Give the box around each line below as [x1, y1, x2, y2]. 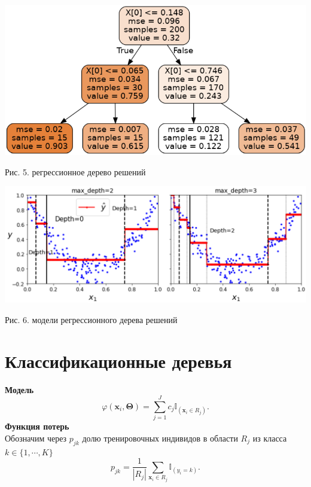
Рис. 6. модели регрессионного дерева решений [5, 313, 178, 325]
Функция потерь [5, 420, 69, 433]
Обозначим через [5, 431, 67, 444]
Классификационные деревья [5, 348, 232, 373]
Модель [5, 383, 34, 395]
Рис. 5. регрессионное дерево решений [5, 165, 146, 178]
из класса [252, 431, 287, 444]
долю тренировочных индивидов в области [82, 431, 238, 444]
